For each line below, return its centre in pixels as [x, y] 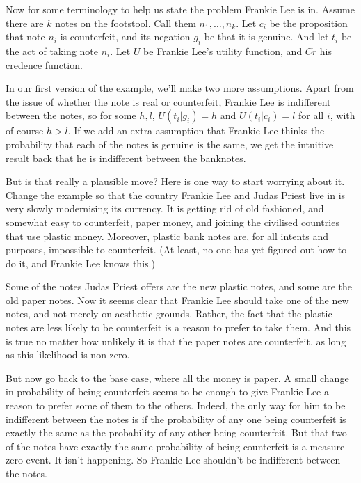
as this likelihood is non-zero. [68, 355]
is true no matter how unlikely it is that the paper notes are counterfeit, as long [176, 341]
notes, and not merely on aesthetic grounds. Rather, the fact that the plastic [169, 314]
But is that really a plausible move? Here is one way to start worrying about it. [175, 181]
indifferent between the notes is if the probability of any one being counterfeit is [176, 419]
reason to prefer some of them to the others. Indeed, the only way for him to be [176, 405]
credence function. [44, 64]
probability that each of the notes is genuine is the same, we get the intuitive [170, 144]
